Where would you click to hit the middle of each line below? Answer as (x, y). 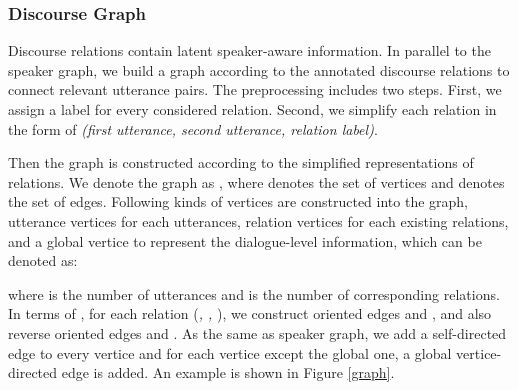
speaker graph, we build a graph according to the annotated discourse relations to (259, 69)
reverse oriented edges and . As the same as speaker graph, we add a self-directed (257, 332)
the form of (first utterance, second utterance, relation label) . (193, 128)
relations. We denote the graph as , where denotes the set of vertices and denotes (256, 181)
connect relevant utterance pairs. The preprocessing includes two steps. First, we (255, 89)
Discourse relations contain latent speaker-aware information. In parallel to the (249, 50)
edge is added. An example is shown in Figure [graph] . (228, 372)
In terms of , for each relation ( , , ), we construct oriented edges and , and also (250, 313)
